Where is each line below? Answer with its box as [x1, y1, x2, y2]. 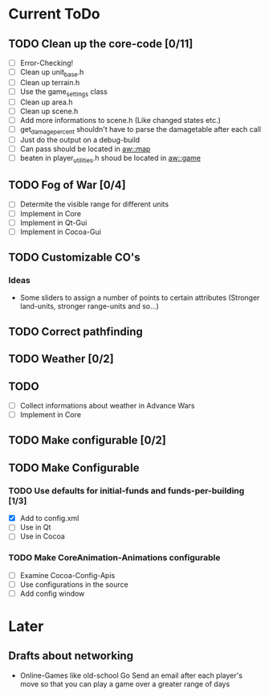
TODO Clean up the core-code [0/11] [8, 37, 194, 51]
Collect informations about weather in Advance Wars [19, 400, 195, 410]
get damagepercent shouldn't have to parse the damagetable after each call [19, 124, 262, 136]
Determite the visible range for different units [19, 199, 169, 209]
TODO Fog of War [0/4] [8, 178, 126, 192]
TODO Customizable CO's [8, 251, 141, 264]
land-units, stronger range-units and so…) [19, 301, 159, 311]
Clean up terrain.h [19, 77, 80, 87]
